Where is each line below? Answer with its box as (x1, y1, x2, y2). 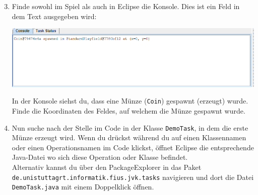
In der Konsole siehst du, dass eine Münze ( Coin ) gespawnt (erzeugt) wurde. (12, 95, 248, 106)
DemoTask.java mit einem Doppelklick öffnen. (12, 181, 154, 192)
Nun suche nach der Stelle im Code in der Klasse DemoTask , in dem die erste (12, 122, 248, 133)
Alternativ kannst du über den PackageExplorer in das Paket (12, 161, 202, 172)
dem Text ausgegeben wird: (12, 11, 97, 21)
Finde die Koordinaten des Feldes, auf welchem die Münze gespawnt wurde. (12, 105, 245, 116)
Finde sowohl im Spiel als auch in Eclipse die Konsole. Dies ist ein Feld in (12, 1, 240, 11)
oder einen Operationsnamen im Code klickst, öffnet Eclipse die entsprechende (12, 142, 254, 152)
